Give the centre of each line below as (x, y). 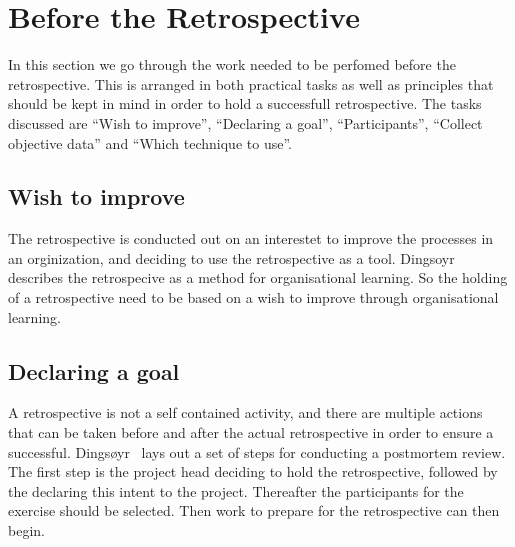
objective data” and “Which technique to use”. (150, 142)
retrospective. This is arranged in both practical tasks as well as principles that (251, 83)
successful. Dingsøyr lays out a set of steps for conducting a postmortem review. (257, 451)
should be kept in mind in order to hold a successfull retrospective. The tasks (245, 103)
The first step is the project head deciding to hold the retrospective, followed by (253, 471)
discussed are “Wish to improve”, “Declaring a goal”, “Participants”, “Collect (245, 122)
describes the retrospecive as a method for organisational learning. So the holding (258, 277)
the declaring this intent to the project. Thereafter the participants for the (236, 490)
